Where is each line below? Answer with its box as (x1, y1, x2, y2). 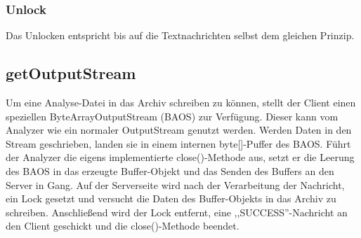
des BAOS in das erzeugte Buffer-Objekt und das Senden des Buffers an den (6, 163, 334, 178)
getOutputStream (6, 62, 136, 84)
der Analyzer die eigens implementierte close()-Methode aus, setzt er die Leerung (6, 150, 355, 164)
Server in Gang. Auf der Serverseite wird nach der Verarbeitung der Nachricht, (6, 177, 345, 192)
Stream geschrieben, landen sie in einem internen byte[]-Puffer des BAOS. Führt (6, 136, 351, 150)
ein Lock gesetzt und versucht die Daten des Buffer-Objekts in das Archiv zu (6, 191, 336, 206)
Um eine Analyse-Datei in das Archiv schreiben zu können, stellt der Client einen (6, 95, 356, 110)
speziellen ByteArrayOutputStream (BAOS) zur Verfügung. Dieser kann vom (6, 108, 339, 123)
